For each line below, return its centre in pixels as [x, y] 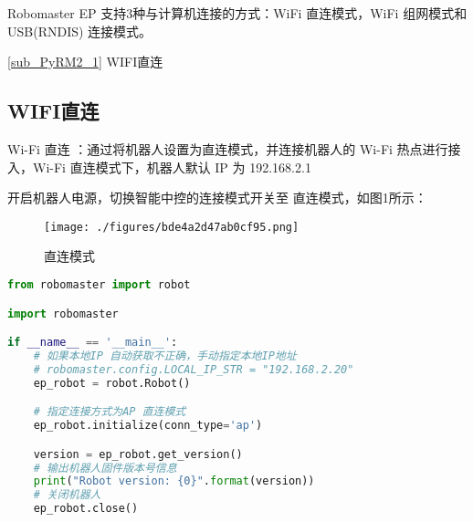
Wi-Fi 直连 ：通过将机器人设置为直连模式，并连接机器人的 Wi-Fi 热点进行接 [234, 148]
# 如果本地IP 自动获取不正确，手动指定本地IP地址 [165, 355]
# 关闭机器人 [67, 495]
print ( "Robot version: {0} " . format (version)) [174, 481]
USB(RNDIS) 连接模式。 [80, 31]
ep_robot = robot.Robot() [112, 383]
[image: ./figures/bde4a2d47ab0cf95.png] [172, 227]
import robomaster [63, 313]
